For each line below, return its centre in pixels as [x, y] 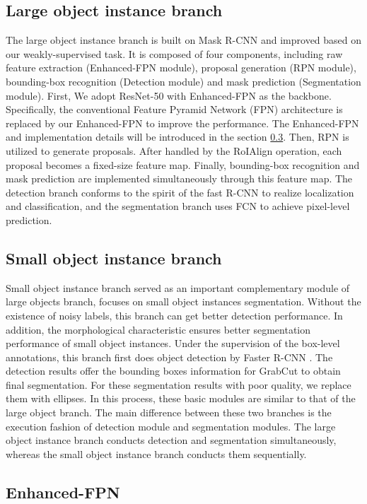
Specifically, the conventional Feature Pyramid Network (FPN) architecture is [174, 109]
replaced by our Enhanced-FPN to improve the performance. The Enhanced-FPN [182, 123]
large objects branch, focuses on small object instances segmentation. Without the [183, 301]
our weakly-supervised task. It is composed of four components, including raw [174, 53]
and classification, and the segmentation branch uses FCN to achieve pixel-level [178, 206]
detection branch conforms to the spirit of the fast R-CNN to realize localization [180, 192]
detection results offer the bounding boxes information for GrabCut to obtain [173, 371]
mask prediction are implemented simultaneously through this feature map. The [179, 178]
